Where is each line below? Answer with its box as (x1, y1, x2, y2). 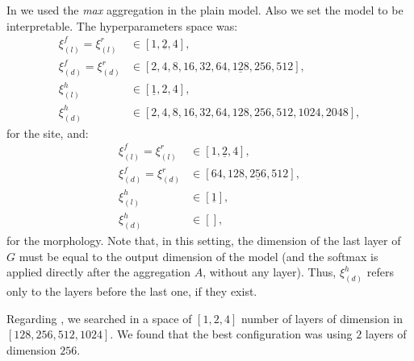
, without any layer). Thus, (203, 263, 337, 280)
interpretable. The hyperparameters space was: (6, 17, 238, 34)
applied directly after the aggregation (6, 263, 191, 280)
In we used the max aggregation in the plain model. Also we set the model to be (6, 2, 404, 18)
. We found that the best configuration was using (110, 326, 353, 342)
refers (366, 263, 394, 280)
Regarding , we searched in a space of (6, 309, 192, 326)
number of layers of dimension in (240, 309, 404, 326)
